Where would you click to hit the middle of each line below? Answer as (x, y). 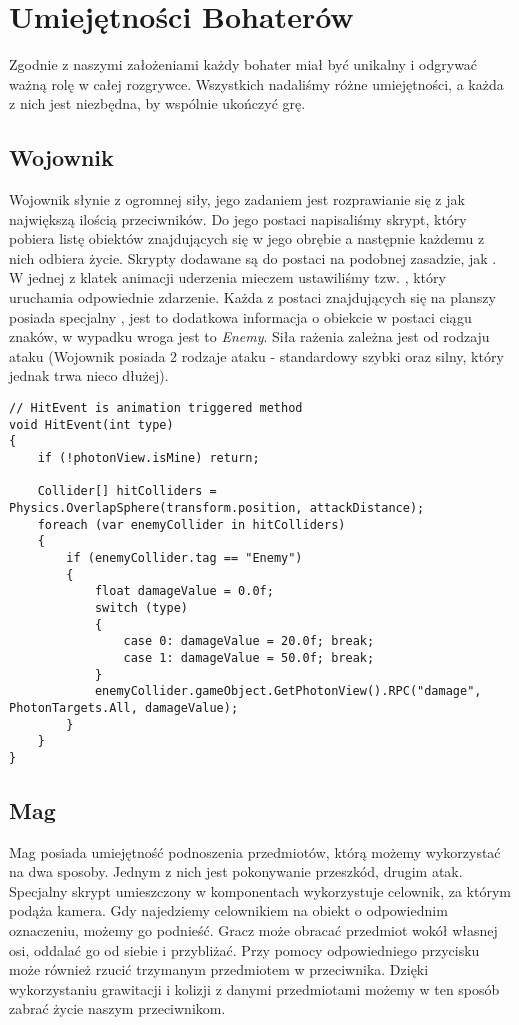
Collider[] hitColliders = (127, 491)
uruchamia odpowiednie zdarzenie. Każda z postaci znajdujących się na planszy (252, 297)
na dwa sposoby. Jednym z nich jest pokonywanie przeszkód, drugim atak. (236, 871)
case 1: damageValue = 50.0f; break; (249, 657)
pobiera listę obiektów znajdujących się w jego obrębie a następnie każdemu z (247, 238)
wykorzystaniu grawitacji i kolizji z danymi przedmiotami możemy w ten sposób (254, 988)
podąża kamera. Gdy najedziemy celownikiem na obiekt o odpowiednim (228, 910)
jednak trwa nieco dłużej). (89, 375)
